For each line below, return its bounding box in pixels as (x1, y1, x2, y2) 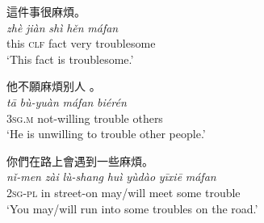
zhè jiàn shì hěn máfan (6, 19, 119, 36)
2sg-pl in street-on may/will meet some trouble (6, 183, 241, 200)
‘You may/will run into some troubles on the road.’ (6, 200, 258, 217)
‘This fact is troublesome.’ (6, 50, 134, 67)
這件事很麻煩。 (6, 3, 86, 19)
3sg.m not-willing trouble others (6, 109, 163, 126)
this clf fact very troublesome (6, 35, 156, 52)
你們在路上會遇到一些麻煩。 (6, 152, 153, 169)
